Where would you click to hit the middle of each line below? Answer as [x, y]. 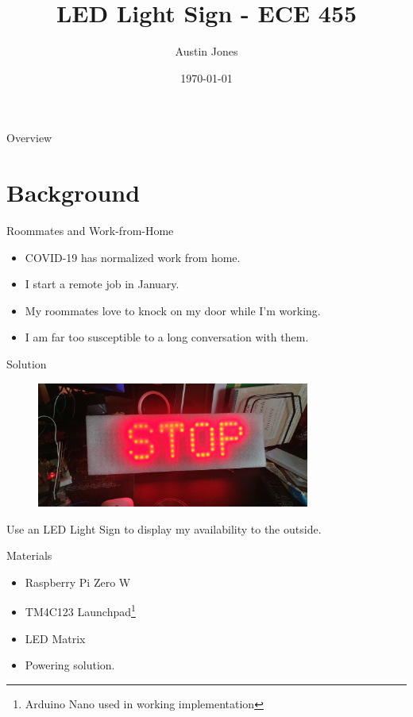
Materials [29, 555]
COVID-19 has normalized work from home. [133, 257]
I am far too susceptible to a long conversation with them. [167, 337]
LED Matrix [55, 638]
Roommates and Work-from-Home [90, 231]
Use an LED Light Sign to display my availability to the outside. [164, 528]
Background [73, 193]
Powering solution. [70, 665]
